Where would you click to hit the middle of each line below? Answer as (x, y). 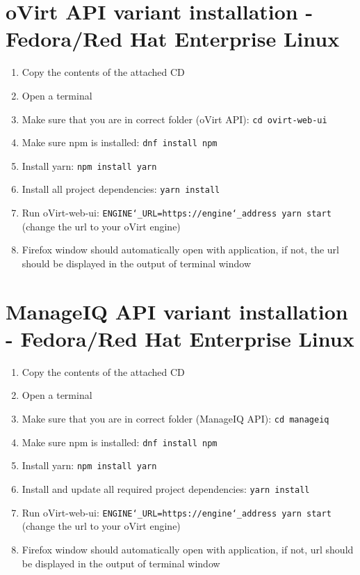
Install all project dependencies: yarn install (121, 189)
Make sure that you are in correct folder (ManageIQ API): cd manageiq (175, 419)
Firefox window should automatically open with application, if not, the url (180, 250)
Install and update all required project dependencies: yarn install (166, 489)
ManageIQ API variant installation (177, 311)
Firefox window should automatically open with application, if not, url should (188, 549)
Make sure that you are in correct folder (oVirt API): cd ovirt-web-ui (174, 119)
